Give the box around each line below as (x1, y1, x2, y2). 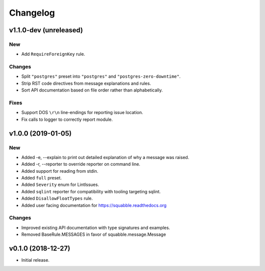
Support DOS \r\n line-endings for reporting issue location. (21, 110, 143, 115)
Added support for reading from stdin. (21, 168, 98, 174)
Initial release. (21, 257, 50, 263)
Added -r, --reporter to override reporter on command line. (21, 161, 141, 167)
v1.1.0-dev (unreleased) (9, 26, 83, 34)
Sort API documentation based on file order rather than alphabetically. (21, 87, 163, 93)
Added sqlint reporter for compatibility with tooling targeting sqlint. (21, 188, 161, 194)
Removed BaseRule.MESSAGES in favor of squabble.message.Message (21, 231, 166, 237)
